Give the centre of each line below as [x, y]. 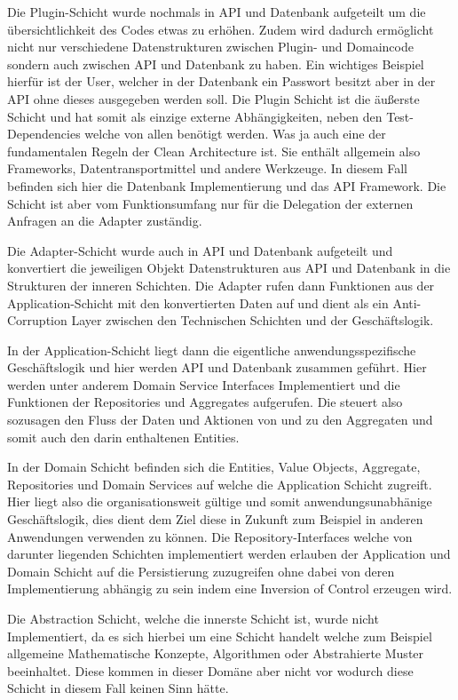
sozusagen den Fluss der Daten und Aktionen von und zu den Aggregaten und [220, 420]
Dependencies [44, 134]
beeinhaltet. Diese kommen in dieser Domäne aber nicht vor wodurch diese [210, 670]
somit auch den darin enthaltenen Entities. [123, 437]
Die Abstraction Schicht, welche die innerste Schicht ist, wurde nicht [193, 618]
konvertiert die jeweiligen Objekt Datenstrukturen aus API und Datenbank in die [229, 268]
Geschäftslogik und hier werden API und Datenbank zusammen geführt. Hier [217, 367]
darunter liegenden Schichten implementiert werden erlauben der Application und [229, 554]
